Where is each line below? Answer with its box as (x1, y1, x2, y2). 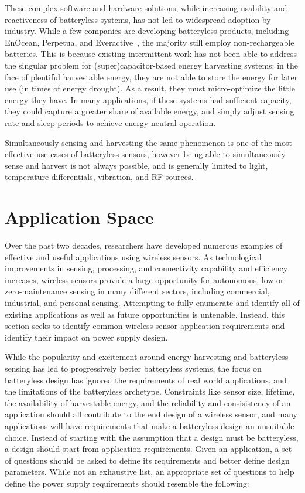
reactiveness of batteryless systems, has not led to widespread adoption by (5, 13, 271, 25)
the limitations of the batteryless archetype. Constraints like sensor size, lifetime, (5, 385, 295, 397)
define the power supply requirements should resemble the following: (5, 477, 249, 489)
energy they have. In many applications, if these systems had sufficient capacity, (5, 93, 292, 106)
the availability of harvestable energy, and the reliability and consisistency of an (5, 396, 291, 409)
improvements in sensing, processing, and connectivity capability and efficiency (5, 262, 288, 274)
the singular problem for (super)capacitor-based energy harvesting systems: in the (5, 59, 298, 71)
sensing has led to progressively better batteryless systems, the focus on (5, 362, 262, 374)
